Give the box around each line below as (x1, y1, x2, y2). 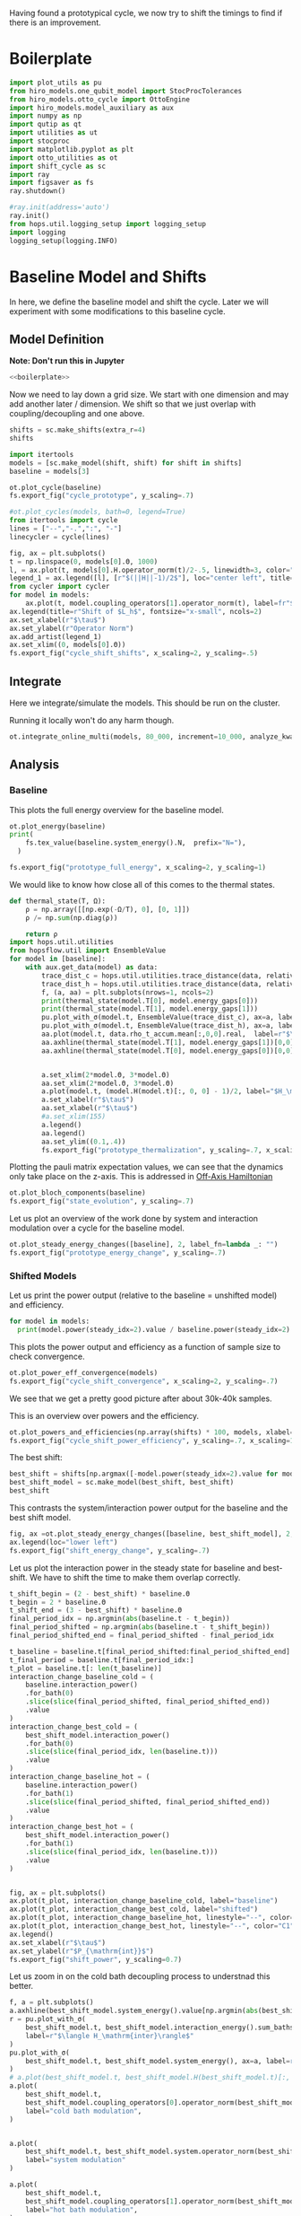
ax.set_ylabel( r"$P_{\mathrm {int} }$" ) (9, 1947, 154, 1956)
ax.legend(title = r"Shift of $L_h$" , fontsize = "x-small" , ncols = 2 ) (9, 607, 262, 616)
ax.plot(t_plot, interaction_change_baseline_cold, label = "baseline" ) (9, 1896, 279, 1905)
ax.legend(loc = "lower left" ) (9, 1537, 118, 1546)
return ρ (25, 929, 58, 939)
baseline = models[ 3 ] (9, 467, 90, 476)
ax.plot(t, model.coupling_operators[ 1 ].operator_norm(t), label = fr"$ (25, 599, 295, 609)
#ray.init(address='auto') (9, 203, 110, 212)
